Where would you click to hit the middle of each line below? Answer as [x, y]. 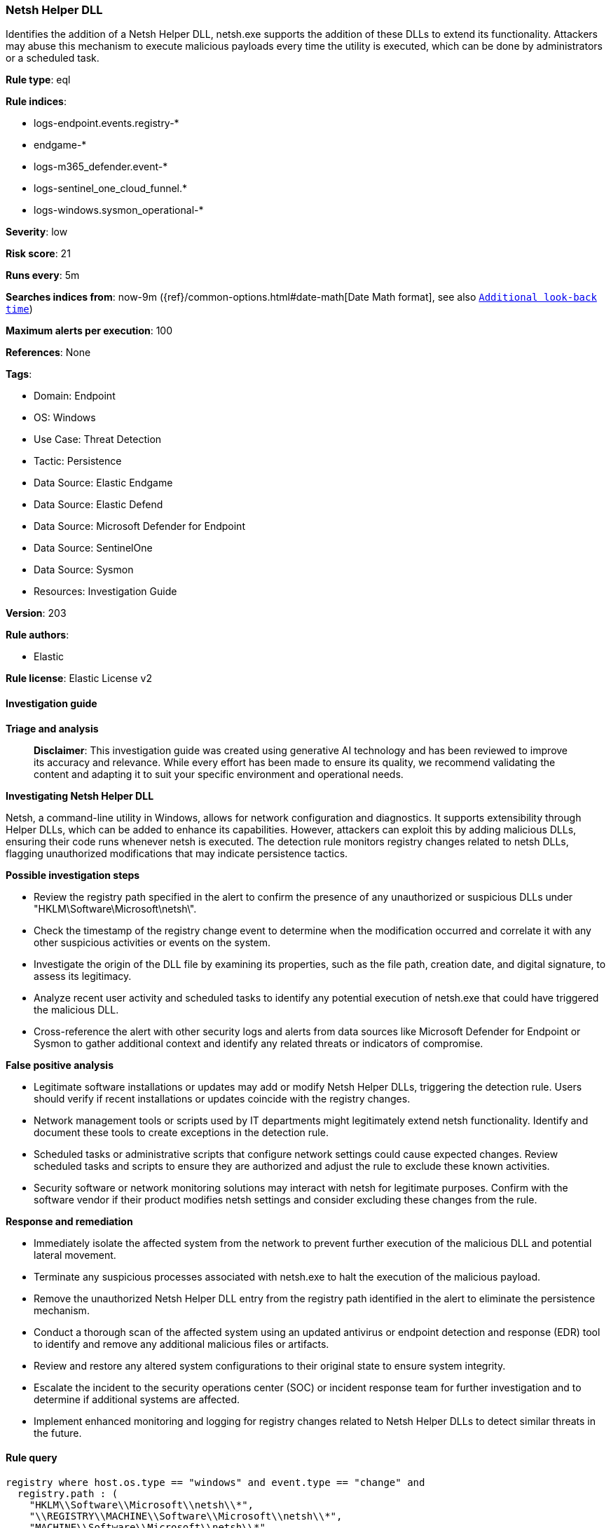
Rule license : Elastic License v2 [79, 678]
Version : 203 [36, 613]
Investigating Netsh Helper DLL [80, 796]
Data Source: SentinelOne [93, 548]
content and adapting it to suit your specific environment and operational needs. [219, 774]
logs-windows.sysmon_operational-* [119, 210]
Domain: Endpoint [75, 396]
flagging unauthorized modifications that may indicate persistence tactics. [177, 853]
